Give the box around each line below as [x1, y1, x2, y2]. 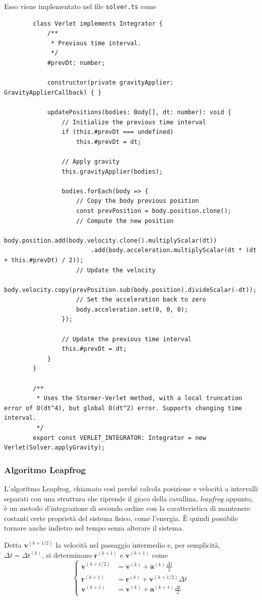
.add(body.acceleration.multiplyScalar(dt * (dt [90, 247, 257, 254]
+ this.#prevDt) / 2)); [4, 256, 84, 264]
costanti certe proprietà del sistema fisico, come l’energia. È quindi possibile [4, 512, 238, 523]
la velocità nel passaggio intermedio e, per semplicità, [55, 539, 220, 550]
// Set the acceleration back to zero [76, 296, 206, 304]
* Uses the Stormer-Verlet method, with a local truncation [36, 395, 242, 402]
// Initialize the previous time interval [61, 118, 206, 126]
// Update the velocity [76, 266, 156, 274]
